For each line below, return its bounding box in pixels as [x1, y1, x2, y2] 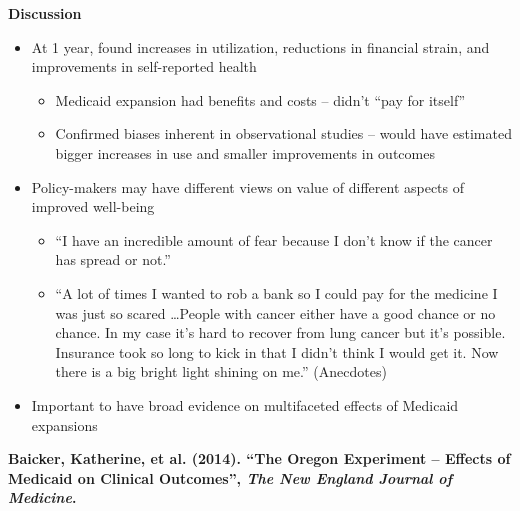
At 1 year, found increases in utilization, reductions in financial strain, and [31, 36, 490, 57]
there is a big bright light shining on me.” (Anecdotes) [55, 361, 387, 382]
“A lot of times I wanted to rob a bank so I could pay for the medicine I [55, 282, 498, 303]
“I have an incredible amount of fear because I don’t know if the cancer [55, 229, 493, 250]
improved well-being [31, 196, 155, 217]
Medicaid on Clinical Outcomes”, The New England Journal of [8, 467, 453, 488]
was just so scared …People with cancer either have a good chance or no [55, 302, 496, 323]
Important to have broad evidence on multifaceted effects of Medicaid [31, 394, 459, 415]
